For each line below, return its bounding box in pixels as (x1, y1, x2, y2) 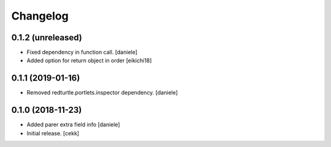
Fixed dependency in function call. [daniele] (26, 49, 138, 56)
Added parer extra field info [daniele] (26, 121, 120, 128)
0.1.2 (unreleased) (11, 32, 82, 43)
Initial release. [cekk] (26, 129, 80, 137)
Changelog (11, 9, 69, 23)
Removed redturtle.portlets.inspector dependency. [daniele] (26, 89, 178, 96)
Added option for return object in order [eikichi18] (26, 57, 152, 64)
